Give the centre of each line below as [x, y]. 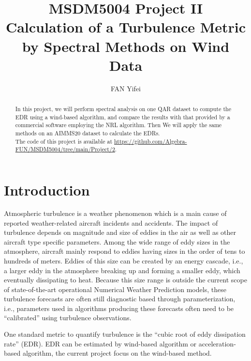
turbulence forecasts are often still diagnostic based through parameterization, [120, 299]
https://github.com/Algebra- [151, 141]
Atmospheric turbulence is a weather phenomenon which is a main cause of [115, 213]
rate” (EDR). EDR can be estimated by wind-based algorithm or [100, 343]
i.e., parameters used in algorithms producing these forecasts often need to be [119, 308]
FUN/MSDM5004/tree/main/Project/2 [65, 149]
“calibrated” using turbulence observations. [68, 318]
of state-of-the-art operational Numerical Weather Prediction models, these [115, 289]
